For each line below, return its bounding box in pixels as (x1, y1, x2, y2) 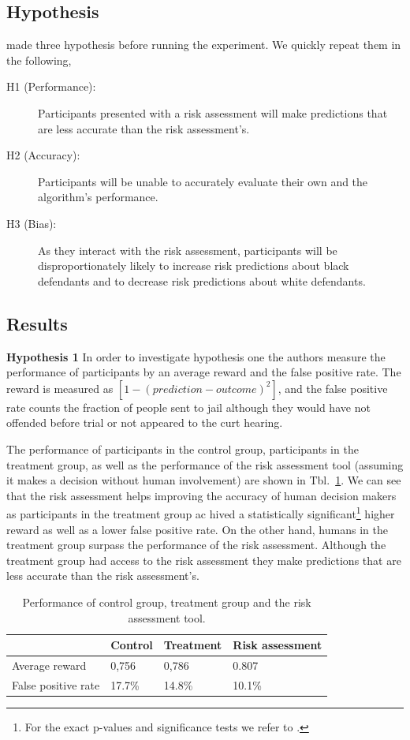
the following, (6, 51, 72, 68)
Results (6, 311, 68, 335)
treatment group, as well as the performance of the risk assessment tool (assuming (6, 456, 404, 473)
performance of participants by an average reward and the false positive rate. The (6, 364, 401, 380)
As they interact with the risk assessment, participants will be (38, 241, 337, 258)
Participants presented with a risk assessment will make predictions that (38, 104, 388, 121)
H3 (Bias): (6, 215, 57, 231)
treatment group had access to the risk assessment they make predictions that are (6, 551, 401, 568)
